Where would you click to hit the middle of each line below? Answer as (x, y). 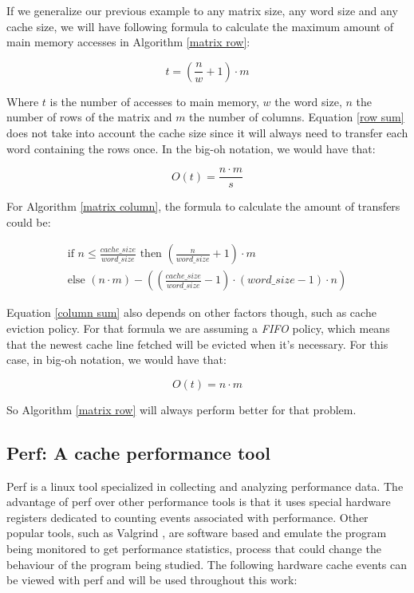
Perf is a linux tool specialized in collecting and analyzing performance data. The (205, 486)
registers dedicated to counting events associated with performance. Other (187, 517)
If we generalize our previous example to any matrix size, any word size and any (202, 10)
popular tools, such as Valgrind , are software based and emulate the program (197, 533)
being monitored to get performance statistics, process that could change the (194, 549)
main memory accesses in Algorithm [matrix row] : (128, 42)
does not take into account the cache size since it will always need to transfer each (207, 132)
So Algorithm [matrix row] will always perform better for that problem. (181, 409)
